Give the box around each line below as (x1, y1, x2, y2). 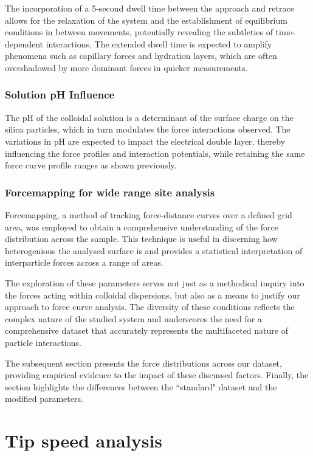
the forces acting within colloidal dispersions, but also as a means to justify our (5, 288, 300, 301)
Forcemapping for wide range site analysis (5, 184, 215, 199)
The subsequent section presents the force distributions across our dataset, (5, 356, 282, 369)
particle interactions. (5, 336, 81, 348)
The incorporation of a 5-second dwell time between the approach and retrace (5, 2, 294, 14)
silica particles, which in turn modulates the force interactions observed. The (5, 123, 291, 136)
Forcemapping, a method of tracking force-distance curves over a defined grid (5, 208, 292, 221)
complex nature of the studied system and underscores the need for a (5, 312, 262, 325)
